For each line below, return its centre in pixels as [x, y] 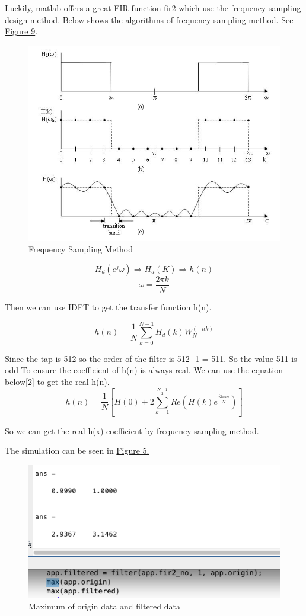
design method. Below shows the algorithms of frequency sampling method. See [149, 19]
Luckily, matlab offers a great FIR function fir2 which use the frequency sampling [153, 8]
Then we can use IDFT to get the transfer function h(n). [108, 307]
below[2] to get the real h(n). [57, 381]
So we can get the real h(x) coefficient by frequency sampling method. [132, 430]
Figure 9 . [21, 31]
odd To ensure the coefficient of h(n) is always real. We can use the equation [144, 370]
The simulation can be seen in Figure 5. [77, 450]
